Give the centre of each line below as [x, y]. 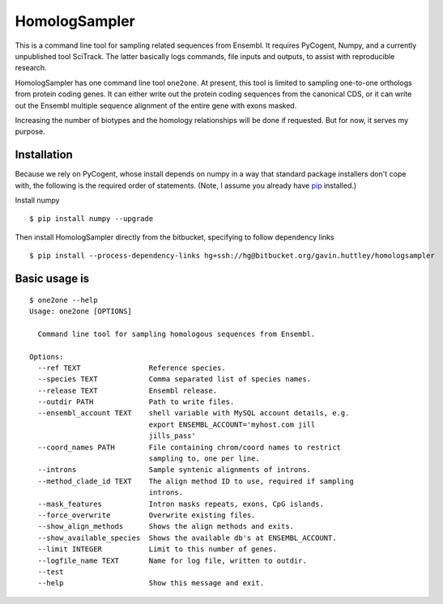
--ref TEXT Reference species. [132, 368]
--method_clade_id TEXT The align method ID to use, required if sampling [196, 481]
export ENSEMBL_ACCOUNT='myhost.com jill [232, 424]
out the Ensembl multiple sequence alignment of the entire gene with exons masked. [156, 105]
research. [31, 68]
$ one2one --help [64, 300]
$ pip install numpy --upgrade [92, 219]
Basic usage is [52, 278]
